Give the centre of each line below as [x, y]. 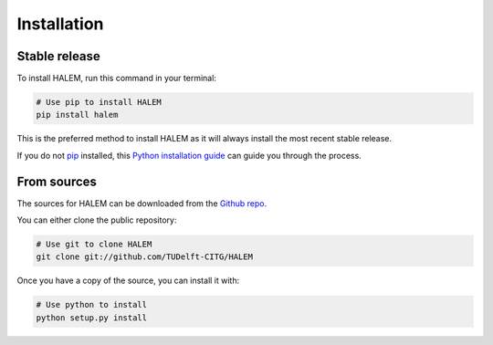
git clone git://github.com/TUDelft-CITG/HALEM [144, 257]
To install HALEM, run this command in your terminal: [116, 78]
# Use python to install [92, 305]
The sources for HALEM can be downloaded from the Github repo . [142, 203]
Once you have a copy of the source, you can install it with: [128, 281]
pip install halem [77, 115]
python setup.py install [92, 318]
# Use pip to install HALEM [99, 102]
